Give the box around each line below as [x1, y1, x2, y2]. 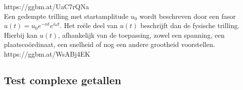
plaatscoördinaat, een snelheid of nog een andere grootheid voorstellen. [4, 39, 215, 49]
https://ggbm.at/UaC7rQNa [4, 1, 89, 11]
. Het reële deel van [60, 20, 118, 30]
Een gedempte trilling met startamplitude [4, 11, 129, 21]
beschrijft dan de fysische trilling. [140, 20, 240, 30]
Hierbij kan [4, 30, 37, 40]
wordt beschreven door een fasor [139, 11, 236, 21]
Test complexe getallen [4, 72, 121, 87]
